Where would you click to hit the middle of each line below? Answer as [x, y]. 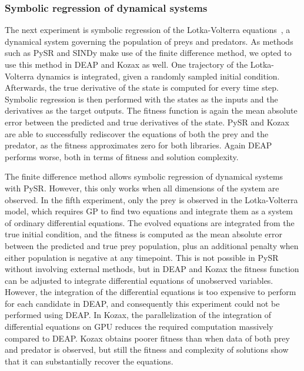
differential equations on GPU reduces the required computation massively [139, 327]
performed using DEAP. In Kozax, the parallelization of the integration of [138, 315]
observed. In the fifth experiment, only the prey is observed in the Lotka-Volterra [151, 199]
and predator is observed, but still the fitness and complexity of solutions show [147, 350]
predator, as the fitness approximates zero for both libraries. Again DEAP [138, 145]
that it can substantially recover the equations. [89, 361]
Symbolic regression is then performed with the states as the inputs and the [141, 99]
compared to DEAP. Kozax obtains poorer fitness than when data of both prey [147, 338]
